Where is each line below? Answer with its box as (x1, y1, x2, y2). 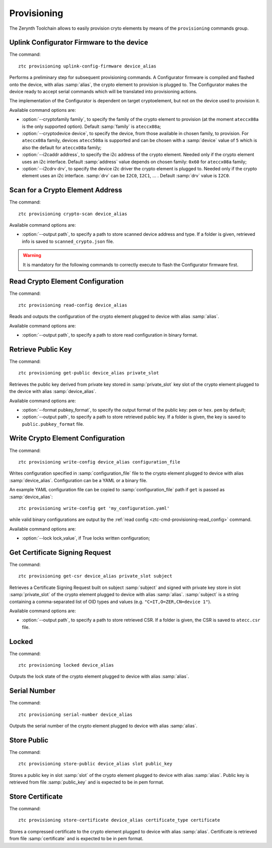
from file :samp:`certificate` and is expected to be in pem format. (9, 835, 144, 841)
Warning (23, 252, 41, 258)
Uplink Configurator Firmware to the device (9, 38, 149, 47)
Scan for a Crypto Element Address (9, 186, 122, 194)
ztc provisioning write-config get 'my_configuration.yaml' (18, 505, 170, 511)
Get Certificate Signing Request (9, 548, 111, 557)
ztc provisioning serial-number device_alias (18, 711, 133, 717)
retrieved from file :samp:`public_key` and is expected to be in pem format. (9, 779, 164, 786)
